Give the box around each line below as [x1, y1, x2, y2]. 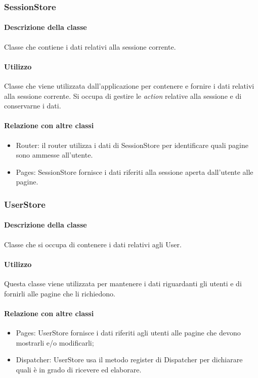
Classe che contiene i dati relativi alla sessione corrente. [4, 41, 176, 52]
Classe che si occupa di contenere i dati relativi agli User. [4, 239, 182, 249]
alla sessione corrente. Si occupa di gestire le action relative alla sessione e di [4, 90, 242, 101]
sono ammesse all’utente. [16, 149, 93, 160]
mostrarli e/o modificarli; [16, 337, 94, 348]
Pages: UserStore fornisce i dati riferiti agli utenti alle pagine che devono [16, 327, 241, 337]
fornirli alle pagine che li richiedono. [4, 288, 115, 298]
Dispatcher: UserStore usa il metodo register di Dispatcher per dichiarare [16, 354, 243, 365]
